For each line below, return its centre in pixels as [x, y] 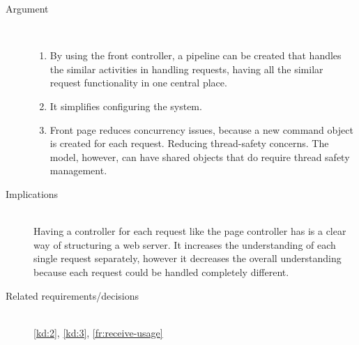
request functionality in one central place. [138, 83]
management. [78, 170]
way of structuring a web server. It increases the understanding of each [185, 244]
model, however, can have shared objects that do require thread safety [200, 156]
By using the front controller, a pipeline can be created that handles [196, 55]
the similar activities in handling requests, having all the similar [186, 69]
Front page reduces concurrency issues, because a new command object [201, 129]
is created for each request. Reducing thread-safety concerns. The [189, 143]
